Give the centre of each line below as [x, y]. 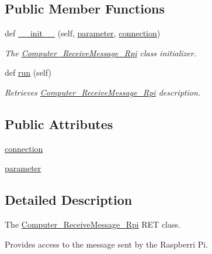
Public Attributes [59, 123]
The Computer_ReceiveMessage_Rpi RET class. [93, 224]
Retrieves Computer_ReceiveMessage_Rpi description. [103, 92]
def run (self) [28, 72]
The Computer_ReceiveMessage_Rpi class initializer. [100, 53]
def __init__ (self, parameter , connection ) [83, 33]
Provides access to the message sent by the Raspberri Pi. [107, 244]
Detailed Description [69, 200]
